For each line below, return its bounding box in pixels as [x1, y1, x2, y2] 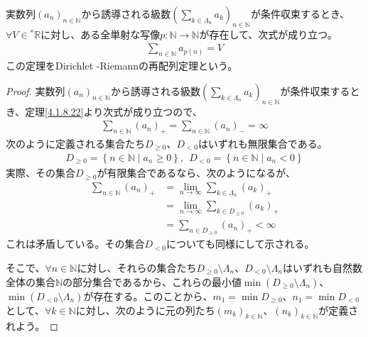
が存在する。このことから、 [83, 288, 213, 303]
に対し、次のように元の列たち [75, 302, 215, 317]
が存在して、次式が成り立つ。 [199, 26, 337, 41]
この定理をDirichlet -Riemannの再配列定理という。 [6, 58, 238, 73]
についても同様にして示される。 [166, 236, 315, 251]
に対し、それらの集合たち [77, 260, 197, 275]
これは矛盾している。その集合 [6, 236, 145, 251]
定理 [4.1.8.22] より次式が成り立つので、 [25, 104, 202, 118]
